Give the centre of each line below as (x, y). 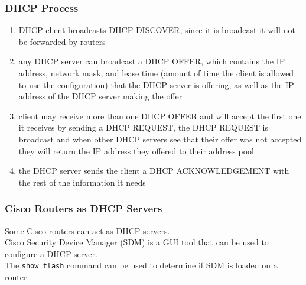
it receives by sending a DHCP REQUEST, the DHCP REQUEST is (144, 127)
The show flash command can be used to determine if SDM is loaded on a (141, 265)
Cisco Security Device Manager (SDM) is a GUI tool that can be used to (137, 242)
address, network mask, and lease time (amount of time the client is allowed (156, 73)
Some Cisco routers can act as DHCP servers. (87, 230)
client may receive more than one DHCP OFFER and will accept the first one (160, 116)
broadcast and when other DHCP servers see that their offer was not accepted (160, 139)
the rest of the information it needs (82, 182)
